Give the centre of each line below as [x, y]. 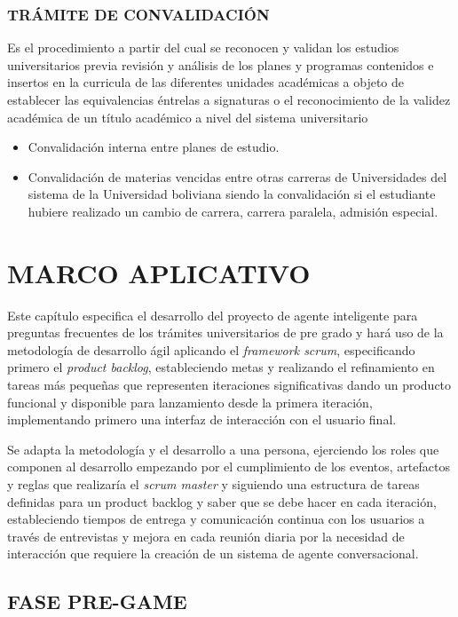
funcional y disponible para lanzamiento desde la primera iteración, [190, 402]
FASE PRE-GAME [97, 601]
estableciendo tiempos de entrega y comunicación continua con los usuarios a [216, 519]
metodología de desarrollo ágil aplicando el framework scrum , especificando [211, 349]
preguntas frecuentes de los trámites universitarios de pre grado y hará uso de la [225, 332]
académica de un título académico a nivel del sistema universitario [188, 117]
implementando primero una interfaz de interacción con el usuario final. [202, 419]
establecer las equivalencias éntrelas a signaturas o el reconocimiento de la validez [229, 99]
